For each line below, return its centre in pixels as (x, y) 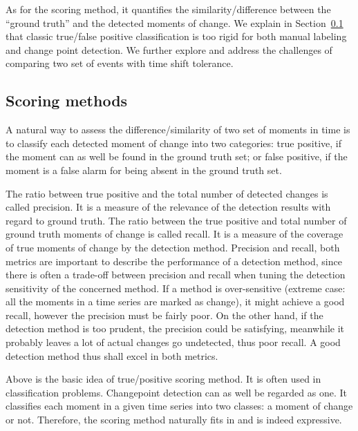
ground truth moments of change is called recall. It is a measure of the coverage (175, 234)
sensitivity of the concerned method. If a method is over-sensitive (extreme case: (176, 288)
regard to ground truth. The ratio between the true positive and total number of (176, 220)
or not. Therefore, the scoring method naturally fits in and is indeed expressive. (174, 420)
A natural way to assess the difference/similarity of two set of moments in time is (178, 130)
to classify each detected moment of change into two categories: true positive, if (174, 143)
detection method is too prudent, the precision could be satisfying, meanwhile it (175, 328)
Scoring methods (67, 100)
